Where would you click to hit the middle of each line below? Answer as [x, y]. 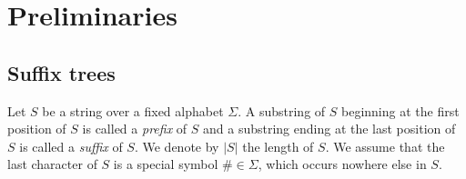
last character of [52, 164]
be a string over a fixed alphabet [133, 110]
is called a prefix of [135, 129]
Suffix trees [61, 72]
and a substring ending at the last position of [329, 129]
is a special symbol [166, 164]
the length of [278, 146]
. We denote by [177, 146]
